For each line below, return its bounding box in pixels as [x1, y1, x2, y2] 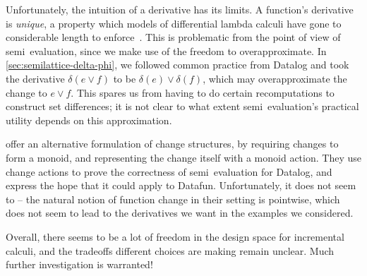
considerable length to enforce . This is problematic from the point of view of [6, 30, 341, 44]
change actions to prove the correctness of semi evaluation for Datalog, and [6, 164, 332, 179]
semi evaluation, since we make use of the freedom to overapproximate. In [6, 43, 327, 58]
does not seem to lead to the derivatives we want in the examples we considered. [6, 205, 354, 220]
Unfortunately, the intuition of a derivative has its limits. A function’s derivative [6, 2, 354, 16]
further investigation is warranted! [6, 257, 153, 272]
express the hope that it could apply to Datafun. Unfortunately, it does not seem [6, 178, 356, 193]
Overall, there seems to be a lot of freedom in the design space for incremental [6, 229, 344, 244]
